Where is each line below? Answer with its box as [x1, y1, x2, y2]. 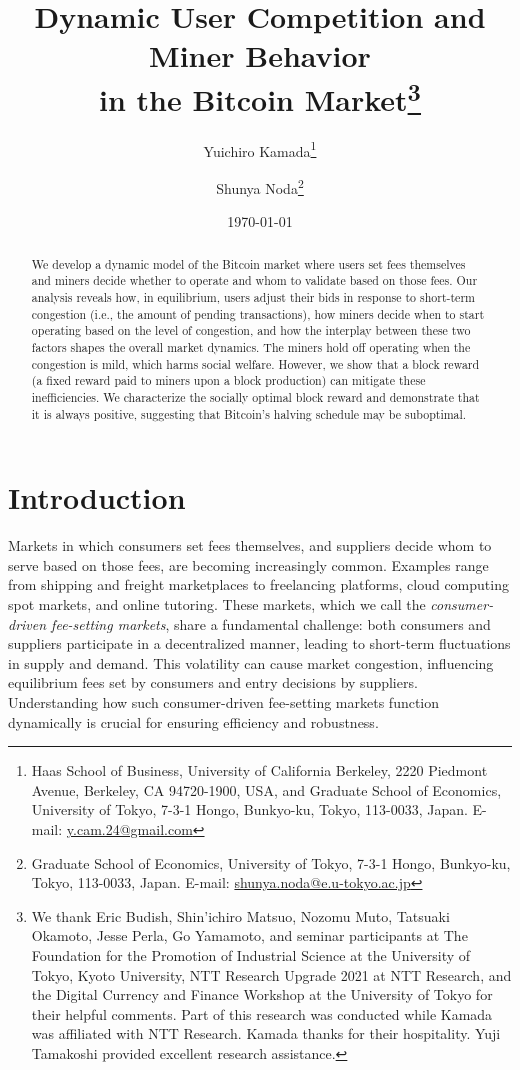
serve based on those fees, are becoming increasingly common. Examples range [8, 554, 489, 575]
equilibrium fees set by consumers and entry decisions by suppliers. [8, 672, 418, 693]
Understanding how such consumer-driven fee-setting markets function [8, 691, 440, 712]
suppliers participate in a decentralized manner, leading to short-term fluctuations [8, 633, 511, 654]
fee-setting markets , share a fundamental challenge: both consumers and [51, 613, 491, 634]
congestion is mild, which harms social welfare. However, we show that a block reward [31, 355, 480, 372]
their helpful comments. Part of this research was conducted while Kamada [31, 1003, 493, 1024]
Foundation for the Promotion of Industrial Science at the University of [31, 944, 471, 965]
